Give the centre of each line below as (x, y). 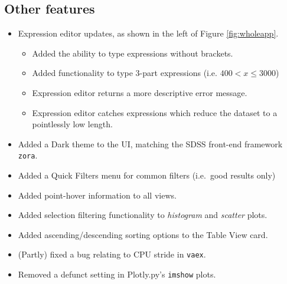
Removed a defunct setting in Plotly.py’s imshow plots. (117, 274)
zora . (28, 155)
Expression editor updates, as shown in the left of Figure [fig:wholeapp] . (148, 33)
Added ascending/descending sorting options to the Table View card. (143, 234)
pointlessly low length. (72, 124)
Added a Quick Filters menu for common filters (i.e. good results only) (147, 175)
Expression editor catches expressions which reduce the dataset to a (155, 112)
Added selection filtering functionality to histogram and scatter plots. (143, 215)
